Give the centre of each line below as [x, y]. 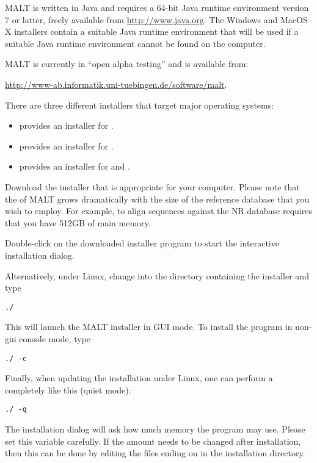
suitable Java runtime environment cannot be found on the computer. [135, 43]
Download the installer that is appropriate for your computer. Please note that [152, 186]
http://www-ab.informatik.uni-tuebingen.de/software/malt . [116, 84]
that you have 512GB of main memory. [78, 222]
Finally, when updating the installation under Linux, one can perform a [139, 378]
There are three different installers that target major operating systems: [140, 105]
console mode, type [55, 338]
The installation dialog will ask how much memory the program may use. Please [155, 429]
